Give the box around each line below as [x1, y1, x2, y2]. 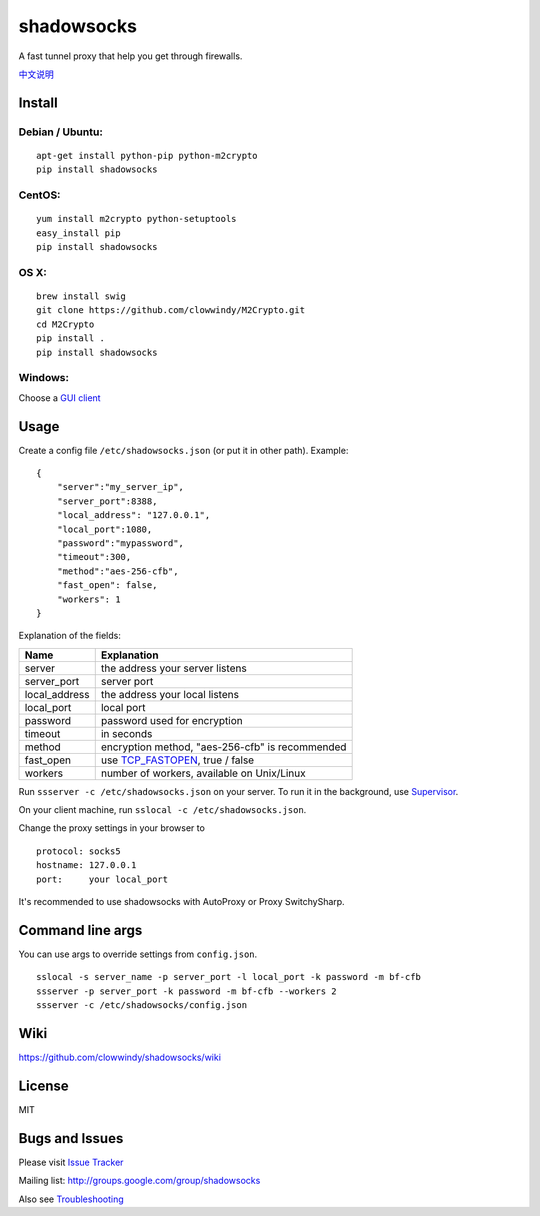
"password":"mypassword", [56, 537, 185, 549]
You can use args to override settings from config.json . [18, 948, 258, 960]
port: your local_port [36, 873, 169, 885]
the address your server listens [100, 661, 247, 675]
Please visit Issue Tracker [18, 1156, 124, 1168]
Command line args [18, 921, 143, 939]
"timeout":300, [56, 551, 132, 563]
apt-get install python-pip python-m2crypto [36, 150, 259, 161]
